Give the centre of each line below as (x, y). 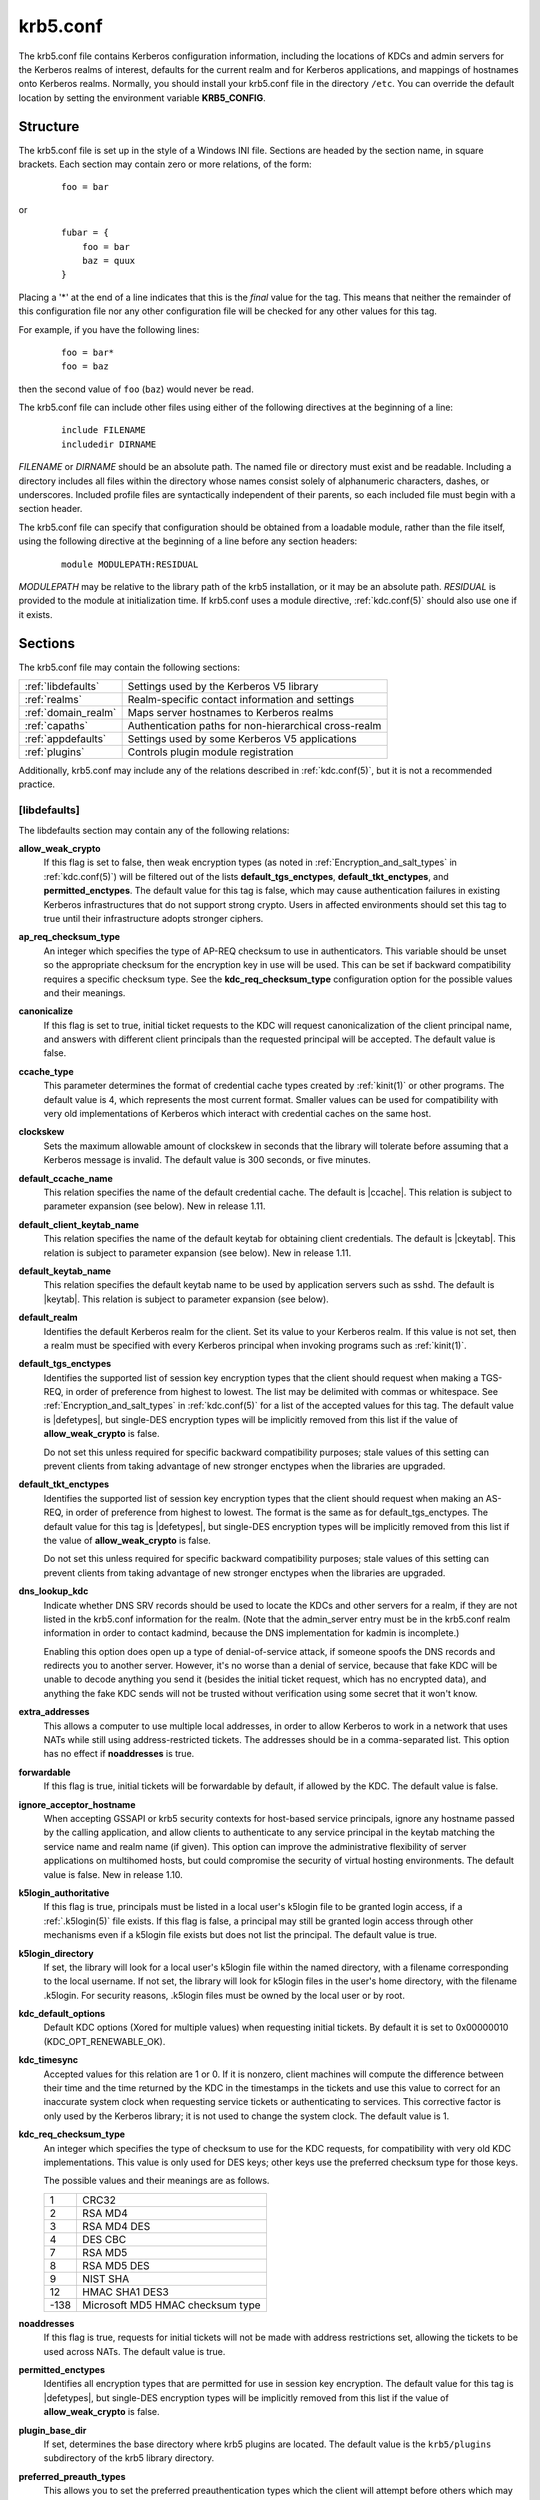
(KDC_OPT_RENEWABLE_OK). (104, 2041)
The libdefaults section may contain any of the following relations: (154, 830)
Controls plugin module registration (210, 752)
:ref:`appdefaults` (65, 739)
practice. (36, 784)
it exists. (36, 614)
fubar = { (85, 233)
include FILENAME (103, 430)
